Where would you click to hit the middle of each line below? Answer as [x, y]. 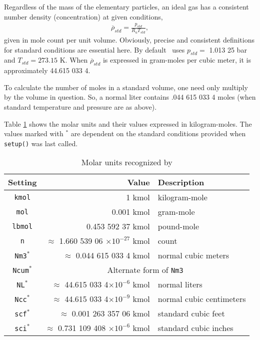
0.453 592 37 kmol [118, 226]
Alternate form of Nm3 [145, 270]
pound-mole [178, 226]
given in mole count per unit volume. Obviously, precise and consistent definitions [129, 39]
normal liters [180, 284]
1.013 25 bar [228, 49]
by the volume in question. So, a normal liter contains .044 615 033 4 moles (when [130, 97]
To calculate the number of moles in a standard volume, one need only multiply [126, 87]
